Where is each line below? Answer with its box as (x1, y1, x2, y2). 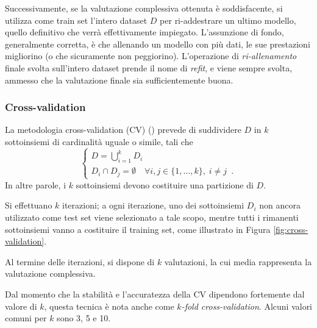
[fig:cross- (273, 223, 308, 235)
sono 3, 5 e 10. (57, 312, 111, 324)
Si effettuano (5, 199, 52, 212)
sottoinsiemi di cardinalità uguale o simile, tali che (5, 135, 193, 148)
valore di (5, 299, 37, 312)
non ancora (259, 199, 301, 212)
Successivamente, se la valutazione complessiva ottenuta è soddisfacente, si (5, 2, 283, 14)
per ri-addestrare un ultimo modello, (160, 13, 296, 26)
